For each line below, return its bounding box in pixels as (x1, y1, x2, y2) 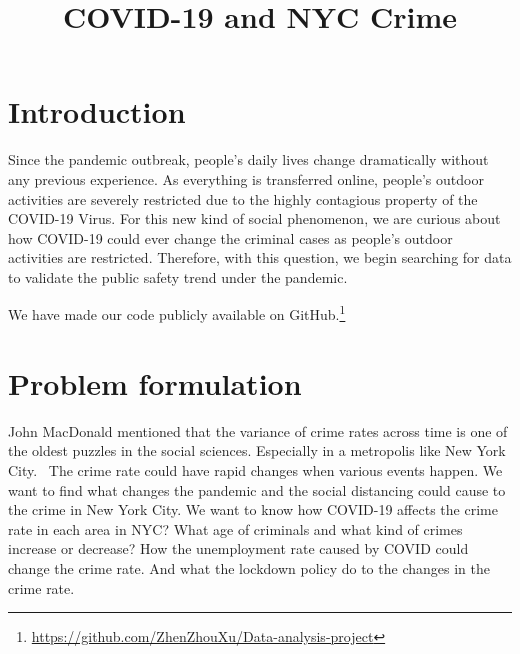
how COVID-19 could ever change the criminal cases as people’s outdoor (8, 227, 453, 248)
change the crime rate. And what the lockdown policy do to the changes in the (8, 558, 490, 578)
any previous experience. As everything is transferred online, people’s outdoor (8, 168, 484, 189)
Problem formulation (8, 362, 302, 403)
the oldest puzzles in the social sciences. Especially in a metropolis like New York (8, 440, 506, 461)
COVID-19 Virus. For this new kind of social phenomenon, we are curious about (8, 208, 501, 229)
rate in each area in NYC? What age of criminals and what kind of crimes (8, 518, 463, 539)
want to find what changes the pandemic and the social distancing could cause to (8, 479, 506, 500)
